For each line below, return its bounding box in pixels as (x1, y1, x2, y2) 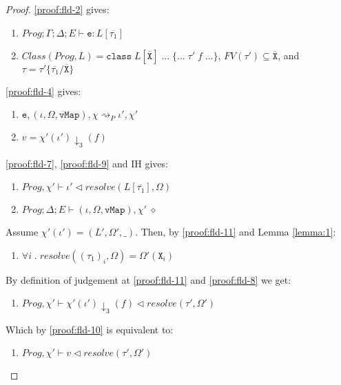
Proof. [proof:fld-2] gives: (6, 2, 110, 16)
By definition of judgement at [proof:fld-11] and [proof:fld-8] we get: (6, 272, 291, 287)
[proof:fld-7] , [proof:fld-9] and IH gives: (6, 156, 168, 170)
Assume (6, 225, 39, 239)
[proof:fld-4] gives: (6, 83, 81, 98)
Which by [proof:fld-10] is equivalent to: (6, 322, 174, 336)
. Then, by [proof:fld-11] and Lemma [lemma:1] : (135, 225, 336, 239)
